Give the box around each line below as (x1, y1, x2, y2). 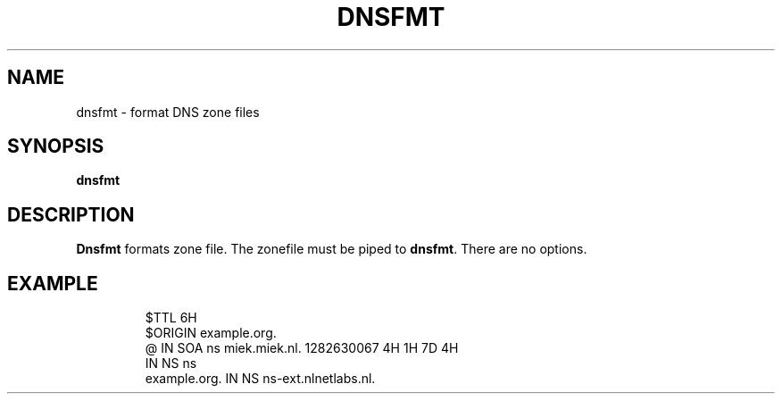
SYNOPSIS (7, 135, 104, 158)
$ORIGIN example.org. (145, 325, 277, 341)
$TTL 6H (145, 310, 197, 326)
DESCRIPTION (7, 203, 135, 226)
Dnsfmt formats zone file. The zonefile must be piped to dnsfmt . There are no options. (76, 241, 587, 257)
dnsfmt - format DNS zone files (76, 104, 260, 120)
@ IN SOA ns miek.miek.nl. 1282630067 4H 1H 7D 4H (145, 340, 459, 356)
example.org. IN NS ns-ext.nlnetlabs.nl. (145, 371, 376, 387)
